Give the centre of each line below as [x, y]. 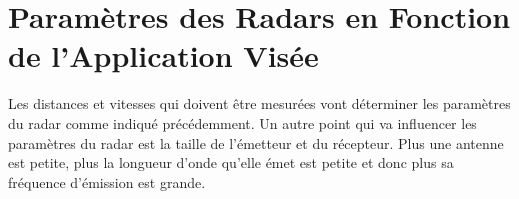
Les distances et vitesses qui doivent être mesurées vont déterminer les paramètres [259, 103]
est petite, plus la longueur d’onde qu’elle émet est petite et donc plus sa [231, 162]
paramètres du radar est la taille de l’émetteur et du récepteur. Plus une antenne [256, 142]
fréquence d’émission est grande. [107, 181]
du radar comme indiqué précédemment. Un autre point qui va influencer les [242, 122]
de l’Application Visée [163, 55]
